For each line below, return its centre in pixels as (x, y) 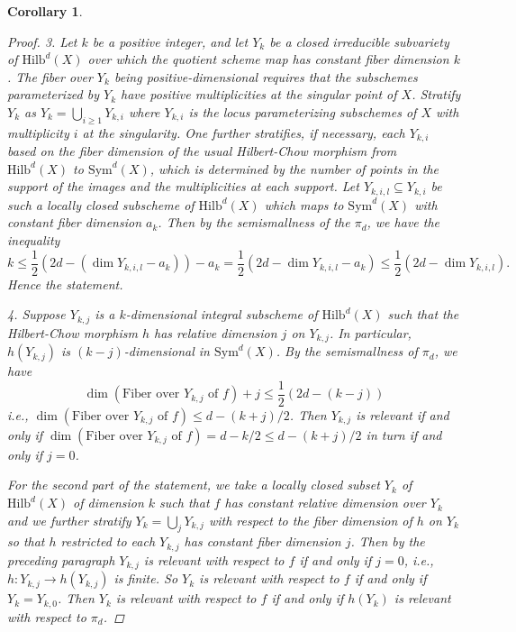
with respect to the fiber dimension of (310, 520)
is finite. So (146, 578)
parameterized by (53, 94)
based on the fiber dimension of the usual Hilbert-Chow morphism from (202, 151)
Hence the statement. (65, 284)
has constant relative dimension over (325, 503)
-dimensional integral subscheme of (222, 314)
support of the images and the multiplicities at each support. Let (183, 186)
